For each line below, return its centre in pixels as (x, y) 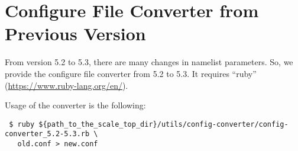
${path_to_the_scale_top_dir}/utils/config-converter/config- (163, 124)
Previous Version (75, 33)
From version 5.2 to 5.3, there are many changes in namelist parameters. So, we (149, 62)
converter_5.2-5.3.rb (47, 134)
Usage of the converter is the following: (75, 105)
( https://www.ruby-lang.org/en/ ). (67, 85)
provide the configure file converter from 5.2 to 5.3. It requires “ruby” (131, 73)
